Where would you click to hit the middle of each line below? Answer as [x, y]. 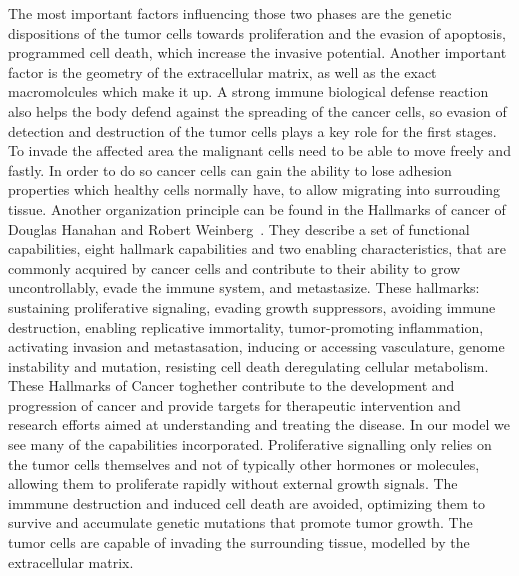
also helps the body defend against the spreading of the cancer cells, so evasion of [257, 110]
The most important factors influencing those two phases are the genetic [230, 13]
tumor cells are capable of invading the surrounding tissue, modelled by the [239, 542]
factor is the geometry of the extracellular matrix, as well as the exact [222, 71]
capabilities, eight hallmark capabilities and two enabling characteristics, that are [257, 248]
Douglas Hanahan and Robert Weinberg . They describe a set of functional [239, 228]
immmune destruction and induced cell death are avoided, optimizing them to [246, 502]
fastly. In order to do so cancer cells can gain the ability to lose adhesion [230, 169]
